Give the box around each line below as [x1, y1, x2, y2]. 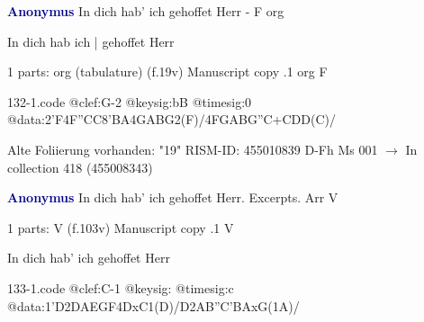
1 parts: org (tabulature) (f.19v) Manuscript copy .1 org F [7, 62, 328, 81]
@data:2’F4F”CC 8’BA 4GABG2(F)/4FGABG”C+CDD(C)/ [7, 110, 337, 129]
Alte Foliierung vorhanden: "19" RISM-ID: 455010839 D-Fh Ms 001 [7, 139, 378, 158]
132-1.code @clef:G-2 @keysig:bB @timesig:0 [7, 92, 252, 111]
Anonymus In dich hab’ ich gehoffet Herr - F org [7, 2, 284, 20]
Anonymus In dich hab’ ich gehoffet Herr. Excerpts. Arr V [7, 188, 338, 207]
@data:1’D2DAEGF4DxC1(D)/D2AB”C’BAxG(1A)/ [7, 296, 300, 315]
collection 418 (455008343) [7, 157, 153, 176]
